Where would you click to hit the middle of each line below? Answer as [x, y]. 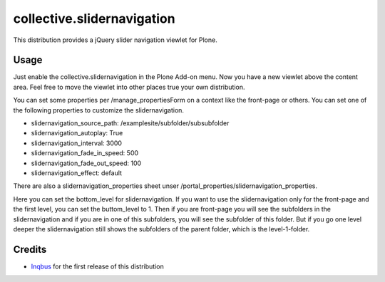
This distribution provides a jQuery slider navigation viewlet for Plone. [115, 40]
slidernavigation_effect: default [77, 173]
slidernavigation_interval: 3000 [77, 143]
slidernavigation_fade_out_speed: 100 [86, 163]
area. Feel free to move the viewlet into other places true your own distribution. [129, 87]
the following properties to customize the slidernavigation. [99, 110]
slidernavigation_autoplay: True [77, 133]
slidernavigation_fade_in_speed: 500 [85, 153]
